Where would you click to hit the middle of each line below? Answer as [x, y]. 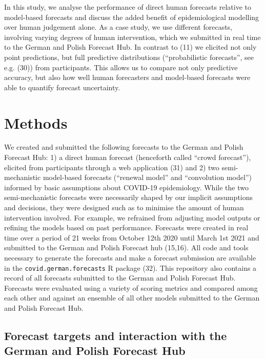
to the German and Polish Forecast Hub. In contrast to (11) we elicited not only [130, 47]
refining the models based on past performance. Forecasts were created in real [126, 227]
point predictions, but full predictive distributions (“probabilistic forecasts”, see [129, 57]
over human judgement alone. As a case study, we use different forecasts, [118, 27]
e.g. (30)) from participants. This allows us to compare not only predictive [121, 67]
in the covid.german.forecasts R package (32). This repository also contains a [130, 267]
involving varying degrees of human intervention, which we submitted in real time [132, 37]
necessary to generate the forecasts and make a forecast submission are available [130, 257]
